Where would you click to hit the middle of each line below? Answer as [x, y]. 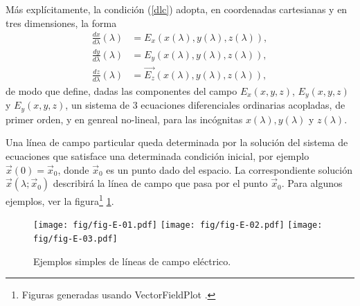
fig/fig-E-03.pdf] [75, 239]
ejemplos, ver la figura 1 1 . [60, 200]
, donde [73, 169]
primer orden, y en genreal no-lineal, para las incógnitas [124, 119]
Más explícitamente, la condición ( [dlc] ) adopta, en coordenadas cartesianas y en [177, 9]
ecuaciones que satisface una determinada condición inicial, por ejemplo [157, 155]
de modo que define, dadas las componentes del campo [121, 90]
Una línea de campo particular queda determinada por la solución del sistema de [177, 142]
